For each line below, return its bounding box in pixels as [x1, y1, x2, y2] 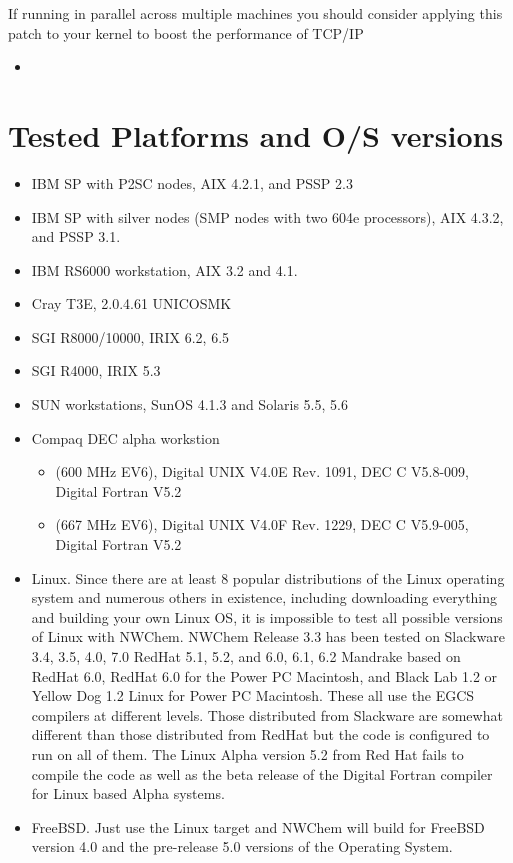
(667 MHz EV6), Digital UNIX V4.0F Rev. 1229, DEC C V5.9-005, [55, 514, 469, 535]
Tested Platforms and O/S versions [8, 114, 504, 155]
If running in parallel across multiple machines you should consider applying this [8, 3, 503, 23]
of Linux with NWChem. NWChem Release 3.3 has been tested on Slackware [31, 626, 505, 647]
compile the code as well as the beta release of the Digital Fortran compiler [31, 763, 493, 784]
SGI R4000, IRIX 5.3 [31, 360, 161, 381]
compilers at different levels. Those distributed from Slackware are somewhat [31, 704, 503, 725]
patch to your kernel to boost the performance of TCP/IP [8, 22, 364, 43]
